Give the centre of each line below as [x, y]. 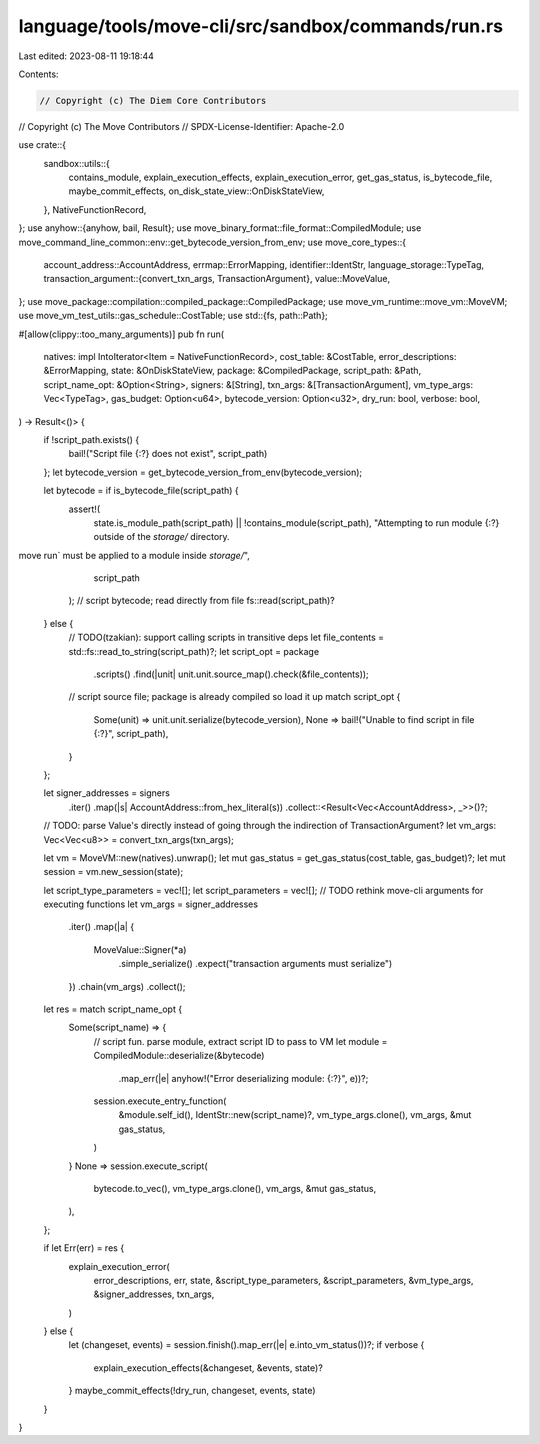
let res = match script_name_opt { [113, 1009]
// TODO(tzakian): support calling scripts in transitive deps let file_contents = [226, 637]
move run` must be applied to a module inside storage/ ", [134, 555]
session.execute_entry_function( [160, 1101]
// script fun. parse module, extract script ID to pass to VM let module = [240, 1041]
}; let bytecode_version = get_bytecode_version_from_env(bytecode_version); [203, 472]
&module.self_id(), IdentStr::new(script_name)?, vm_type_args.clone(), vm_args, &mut [295, 1115]
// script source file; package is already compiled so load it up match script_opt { [234, 697]
